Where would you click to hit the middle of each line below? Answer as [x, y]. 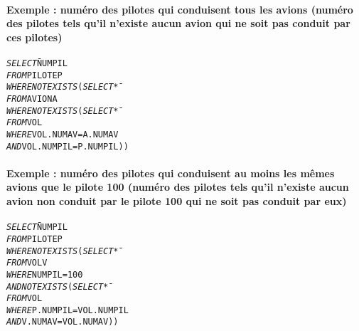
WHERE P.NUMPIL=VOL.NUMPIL [68, 310]
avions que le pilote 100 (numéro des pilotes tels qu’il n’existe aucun [178, 187]
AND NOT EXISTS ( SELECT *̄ [58, 287]
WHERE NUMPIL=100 [45, 274]
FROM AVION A [32, 99]
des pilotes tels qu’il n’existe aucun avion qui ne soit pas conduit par [178, 23]
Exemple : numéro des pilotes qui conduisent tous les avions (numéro [180, 9]
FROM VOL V [27, 263]
